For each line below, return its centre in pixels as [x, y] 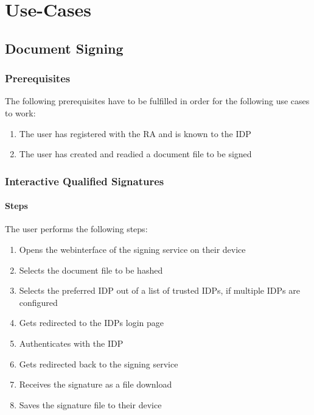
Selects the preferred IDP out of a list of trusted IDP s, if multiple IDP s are [159, 290]
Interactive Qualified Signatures [85, 181]
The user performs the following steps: [76, 229]
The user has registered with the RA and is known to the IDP [135, 133]
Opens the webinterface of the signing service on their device [132, 249]
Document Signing [64, 48]
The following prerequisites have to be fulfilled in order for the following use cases [157, 101]
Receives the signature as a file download [96, 384]
